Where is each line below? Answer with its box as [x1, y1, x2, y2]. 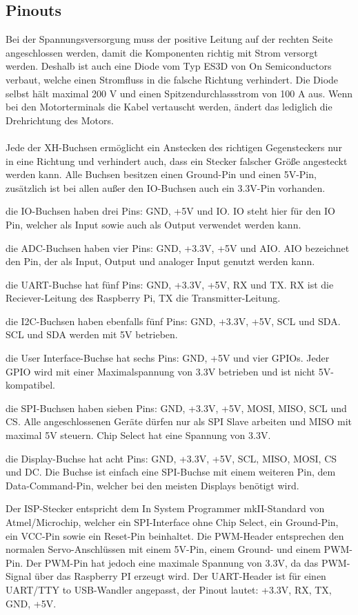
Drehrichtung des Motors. [6, 113, 114, 127]
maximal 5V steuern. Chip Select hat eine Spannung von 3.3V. [6, 428, 271, 442]
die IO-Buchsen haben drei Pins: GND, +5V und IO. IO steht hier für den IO [6, 204, 335, 218]
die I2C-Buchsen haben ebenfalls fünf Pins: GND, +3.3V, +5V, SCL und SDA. [6, 313, 341, 328]
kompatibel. [6, 378, 55, 392]
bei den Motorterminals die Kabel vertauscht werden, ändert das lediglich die [6, 99, 332, 114]
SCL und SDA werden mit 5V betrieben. [6, 327, 178, 342]
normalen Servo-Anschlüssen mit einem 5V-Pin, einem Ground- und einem [6, 542, 321, 556]
